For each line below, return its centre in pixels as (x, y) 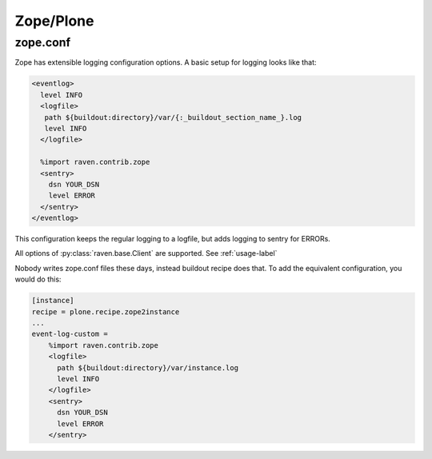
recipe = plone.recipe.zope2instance (106, 311)
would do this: (38, 279)
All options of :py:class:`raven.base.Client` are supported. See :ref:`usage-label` (146, 253)
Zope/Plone (54, 21)
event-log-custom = (70, 334)
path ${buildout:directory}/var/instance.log (148, 367)
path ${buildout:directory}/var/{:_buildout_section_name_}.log (173, 117)
